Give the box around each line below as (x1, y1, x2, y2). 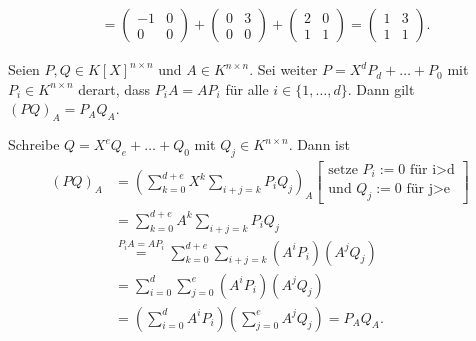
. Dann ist (288, 134, 350, 155)
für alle (225, 78, 269, 99)
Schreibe (8, 134, 60, 155)
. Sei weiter (249, 59, 318, 80)
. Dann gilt (347, 78, 415, 99)
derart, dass (78, 78, 151, 99)
